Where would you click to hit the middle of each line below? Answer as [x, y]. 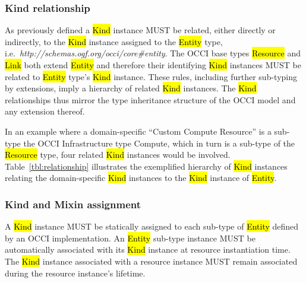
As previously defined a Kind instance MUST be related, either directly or [140, 30]
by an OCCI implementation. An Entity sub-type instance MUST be [130, 238]
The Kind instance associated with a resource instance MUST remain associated [151, 261]
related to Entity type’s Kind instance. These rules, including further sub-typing [151, 76]
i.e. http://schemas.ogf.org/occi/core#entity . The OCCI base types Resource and [153, 53]
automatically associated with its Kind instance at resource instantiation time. [148, 249]
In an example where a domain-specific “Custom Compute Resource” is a [138, 131]
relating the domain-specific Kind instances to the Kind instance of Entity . [141, 178]
